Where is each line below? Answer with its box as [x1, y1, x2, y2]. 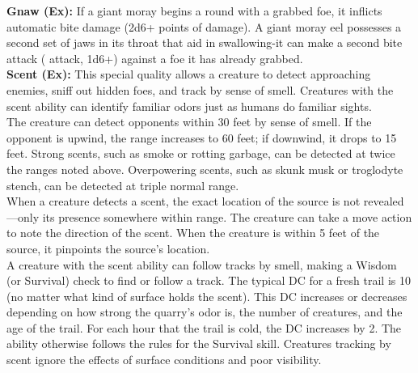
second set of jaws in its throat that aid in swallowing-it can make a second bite [6, 34, 403, 51]
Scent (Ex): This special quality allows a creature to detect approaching [6, 66, 371, 83]
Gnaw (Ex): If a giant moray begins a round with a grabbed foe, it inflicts [6, 2, 382, 19]
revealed [363, 193, 404, 210]
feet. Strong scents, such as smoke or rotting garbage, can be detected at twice [6, 145, 395, 162]
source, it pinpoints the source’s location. [6, 239, 210, 256]
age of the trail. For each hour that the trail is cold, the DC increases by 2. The [6, 319, 402, 336]
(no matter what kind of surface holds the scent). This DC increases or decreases [6, 287, 407, 304]
